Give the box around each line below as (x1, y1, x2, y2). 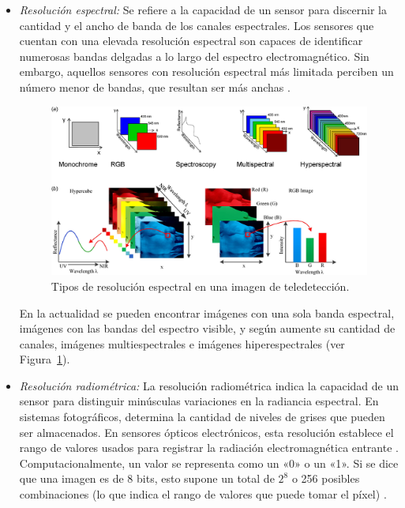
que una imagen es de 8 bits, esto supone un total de (19, 470, 275, 487)
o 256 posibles (291, 470, 360, 487)
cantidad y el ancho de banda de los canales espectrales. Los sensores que (19, 17, 374, 33)
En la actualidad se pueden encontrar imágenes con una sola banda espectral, (19, 304, 395, 321)
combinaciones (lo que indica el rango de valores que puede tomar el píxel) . (19, 486, 387, 502)
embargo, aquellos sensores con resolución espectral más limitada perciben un (19, 63, 394, 80)
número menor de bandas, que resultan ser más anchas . (19, 78, 291, 95)
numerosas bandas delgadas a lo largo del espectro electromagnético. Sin (19, 47, 369, 64)
